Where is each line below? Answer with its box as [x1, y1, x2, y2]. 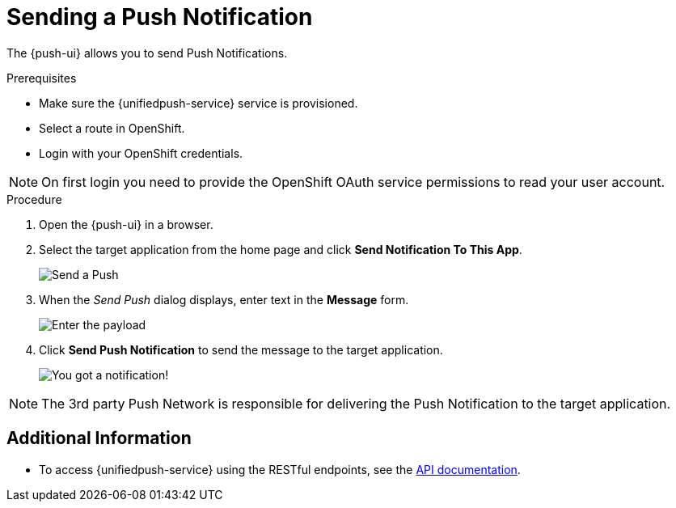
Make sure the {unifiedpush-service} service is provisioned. [39, 95, 358, 110]
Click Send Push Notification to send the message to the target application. [39, 342, 443, 357]
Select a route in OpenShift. [39, 121, 185, 135]
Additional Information [6, 428, 192, 449]
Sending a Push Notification [6, 3, 313, 31]
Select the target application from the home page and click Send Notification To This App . [39, 242, 522, 256]
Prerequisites [6, 70, 77, 85]
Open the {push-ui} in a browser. [39, 217, 213, 231]
